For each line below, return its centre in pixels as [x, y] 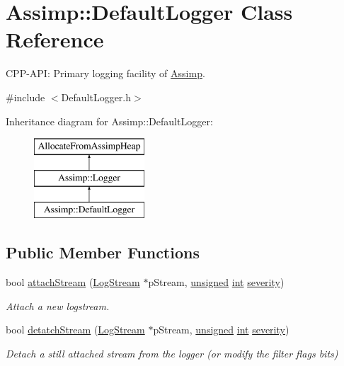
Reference [55, 39]
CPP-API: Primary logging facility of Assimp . [105, 73]
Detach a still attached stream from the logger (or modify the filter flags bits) [172, 354]
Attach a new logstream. [58, 305]
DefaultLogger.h [96, 97]
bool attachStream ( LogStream [73, 282]
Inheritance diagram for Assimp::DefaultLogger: [109, 121]
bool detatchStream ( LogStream [75, 330]
